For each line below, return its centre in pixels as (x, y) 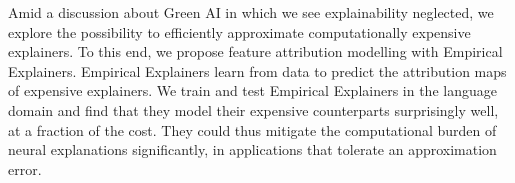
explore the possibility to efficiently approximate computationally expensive (239, 31)
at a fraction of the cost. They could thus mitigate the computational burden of (252, 129)
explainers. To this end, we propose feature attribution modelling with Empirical (255, 51)
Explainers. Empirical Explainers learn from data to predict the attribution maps (257, 70)
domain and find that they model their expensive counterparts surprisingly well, (253, 109)
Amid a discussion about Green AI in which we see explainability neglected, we (251, 12)
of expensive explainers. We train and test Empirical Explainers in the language (252, 90)
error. (25, 168)
